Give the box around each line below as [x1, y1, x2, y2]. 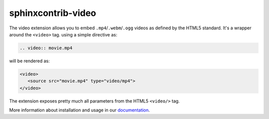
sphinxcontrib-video [9, 7, 97, 18]
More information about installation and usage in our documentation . [9, 107, 150, 113]
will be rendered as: [9, 58, 50, 64]
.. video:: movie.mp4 [19, 45, 73, 51]
